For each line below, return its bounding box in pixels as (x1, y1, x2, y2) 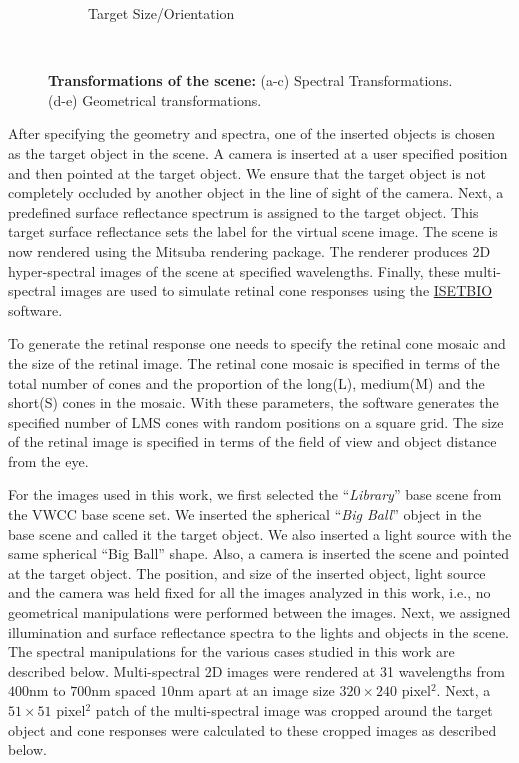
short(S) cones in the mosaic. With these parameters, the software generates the (8, 392, 499, 413)
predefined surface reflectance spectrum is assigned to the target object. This (8, 201, 479, 222)
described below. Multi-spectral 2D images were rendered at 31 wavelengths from (8, 660, 505, 681)
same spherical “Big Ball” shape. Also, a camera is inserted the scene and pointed (8, 543, 510, 564)
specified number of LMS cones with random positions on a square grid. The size (8, 411, 504, 432)
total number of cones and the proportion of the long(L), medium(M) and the (8, 372, 485, 393)
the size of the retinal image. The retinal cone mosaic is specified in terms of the (8, 352, 500, 373)
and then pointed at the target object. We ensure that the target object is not (8, 162, 486, 183)
